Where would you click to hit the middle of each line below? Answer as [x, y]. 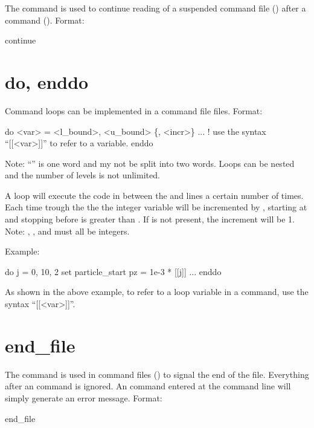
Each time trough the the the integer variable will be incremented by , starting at [156, 207]
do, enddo [47, 81]
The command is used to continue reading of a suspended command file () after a [155, 8]
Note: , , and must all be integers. [67, 231]
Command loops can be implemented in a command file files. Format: [134, 110]
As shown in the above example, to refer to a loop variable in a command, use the [157, 292]
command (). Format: [45, 20]
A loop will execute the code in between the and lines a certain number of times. [154, 195]
